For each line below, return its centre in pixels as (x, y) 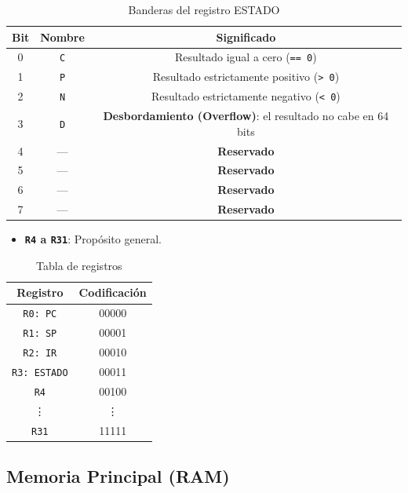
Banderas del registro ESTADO (204, 9)
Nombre (62, 37)
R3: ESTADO (40, 373)
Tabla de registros (79, 265)
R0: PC (40, 314)
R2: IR (40, 354)
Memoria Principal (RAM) (118, 476)
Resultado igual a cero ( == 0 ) (246, 57)
